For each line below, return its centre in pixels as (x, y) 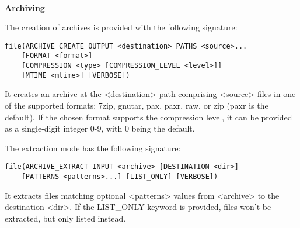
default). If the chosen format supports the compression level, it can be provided (149, 117)
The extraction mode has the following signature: (93, 148)
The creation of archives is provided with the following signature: (121, 27)
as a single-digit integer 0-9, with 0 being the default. (100, 128)
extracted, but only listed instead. (65, 218)
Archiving (25, 7)
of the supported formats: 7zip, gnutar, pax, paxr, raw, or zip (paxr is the (137, 105)
